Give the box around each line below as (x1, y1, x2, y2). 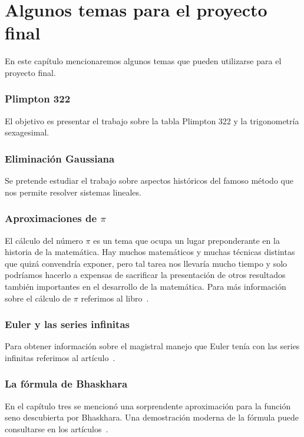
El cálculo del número (5, 234, 83, 246)
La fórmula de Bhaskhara (5, 376, 128, 391)
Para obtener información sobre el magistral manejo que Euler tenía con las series (5, 340, 300, 352)
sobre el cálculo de (5, 292, 71, 304)
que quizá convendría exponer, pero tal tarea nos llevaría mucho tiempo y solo (5, 257, 288, 269)
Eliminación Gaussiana (5, 151, 115, 165)
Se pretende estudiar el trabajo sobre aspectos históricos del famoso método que (5, 174, 293, 187)
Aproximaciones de (5, 211, 97, 226)
